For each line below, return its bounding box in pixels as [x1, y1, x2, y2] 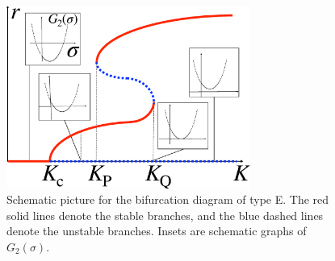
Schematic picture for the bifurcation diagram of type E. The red [6, 191, 329, 208]
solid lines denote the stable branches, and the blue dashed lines [6, 206, 324, 223]
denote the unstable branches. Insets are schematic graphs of [6, 222, 307, 239]
